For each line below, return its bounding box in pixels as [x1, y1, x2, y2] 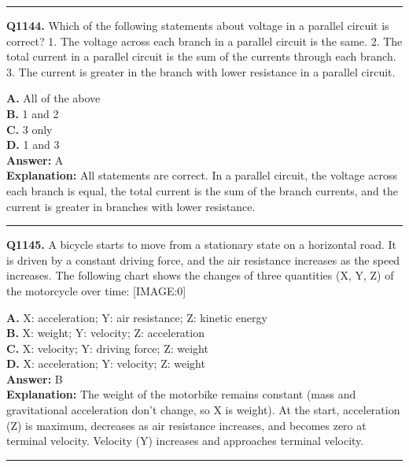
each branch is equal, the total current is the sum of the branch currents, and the [6, 182, 398, 198]
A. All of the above [6, 90, 101, 106]
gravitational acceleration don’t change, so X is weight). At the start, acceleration [6, 402, 400, 418]
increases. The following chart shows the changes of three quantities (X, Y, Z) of [6, 267, 394, 284]
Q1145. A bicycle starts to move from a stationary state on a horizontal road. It [6, 236, 397, 253]
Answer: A [6, 151, 64, 168]
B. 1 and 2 [6, 105, 59, 121]
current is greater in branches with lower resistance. [6, 198, 256, 214]
